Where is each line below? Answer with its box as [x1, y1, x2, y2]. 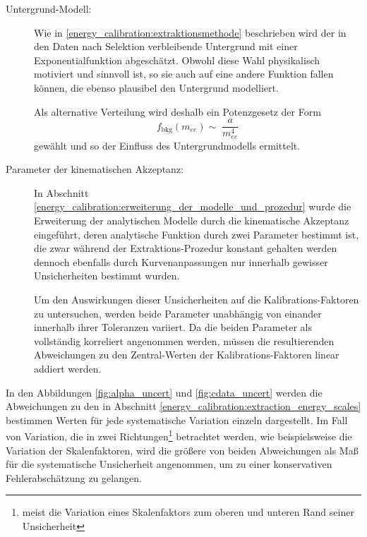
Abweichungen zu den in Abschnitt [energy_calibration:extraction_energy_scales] [6, 399, 361, 414]
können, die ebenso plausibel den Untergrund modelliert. [34, 80, 279, 95]
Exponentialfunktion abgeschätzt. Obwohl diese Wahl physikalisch [34, 52, 320, 67]
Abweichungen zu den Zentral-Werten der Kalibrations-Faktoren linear [34, 347, 339, 362]
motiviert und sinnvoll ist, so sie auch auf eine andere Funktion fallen [34, 66, 334, 81]
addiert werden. [34, 361, 102, 375]
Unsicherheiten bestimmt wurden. [34, 268, 180, 283]
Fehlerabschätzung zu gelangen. [6, 470, 142, 485]
